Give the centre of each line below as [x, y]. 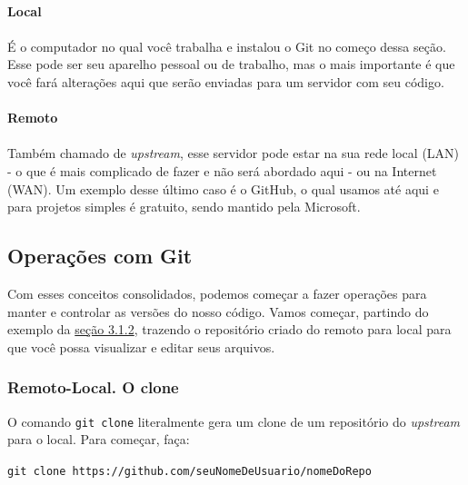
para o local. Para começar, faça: [99, 439]
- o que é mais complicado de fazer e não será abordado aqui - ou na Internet [222, 170]
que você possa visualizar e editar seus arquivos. [141, 346]
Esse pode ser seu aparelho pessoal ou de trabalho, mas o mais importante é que [231, 64]
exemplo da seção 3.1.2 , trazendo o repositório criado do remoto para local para [229, 329]
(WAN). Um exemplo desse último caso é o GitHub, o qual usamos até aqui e [223, 188]
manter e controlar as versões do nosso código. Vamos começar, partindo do [218, 311]
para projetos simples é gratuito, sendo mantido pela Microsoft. [184, 207]
